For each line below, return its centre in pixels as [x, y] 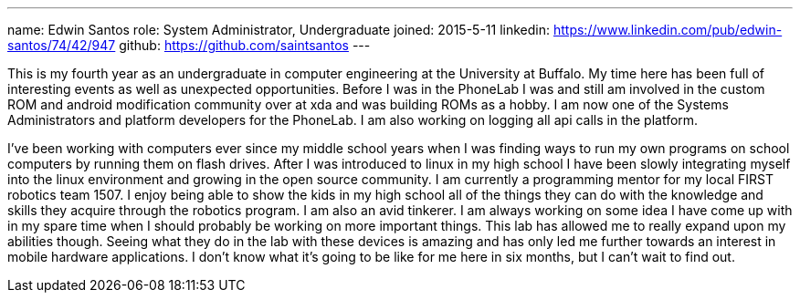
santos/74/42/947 [62, 45]
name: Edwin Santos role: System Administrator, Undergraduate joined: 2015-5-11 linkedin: [279, 30]
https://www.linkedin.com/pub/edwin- [668, 30]
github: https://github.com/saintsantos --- [245, 45]
